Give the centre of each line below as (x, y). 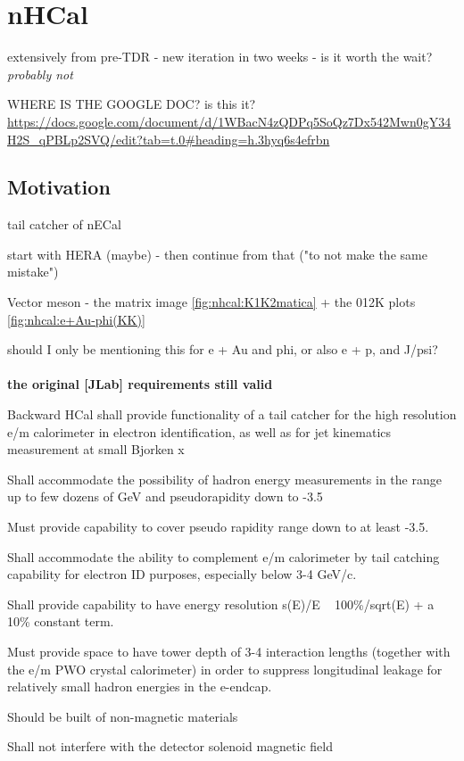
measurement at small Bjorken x (96, 449)
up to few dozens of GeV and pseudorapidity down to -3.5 (165, 496)
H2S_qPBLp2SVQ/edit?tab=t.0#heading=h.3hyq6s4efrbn (169, 139)
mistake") (33, 272)
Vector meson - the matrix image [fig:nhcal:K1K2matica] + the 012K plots (211, 302)
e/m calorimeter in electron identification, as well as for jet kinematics (199, 431)
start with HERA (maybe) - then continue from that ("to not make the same (217, 254)
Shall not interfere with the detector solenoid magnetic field (170, 746)
